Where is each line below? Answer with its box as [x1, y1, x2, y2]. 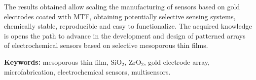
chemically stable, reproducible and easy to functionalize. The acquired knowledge [4, 21, 252, 31]
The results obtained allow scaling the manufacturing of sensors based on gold [4, 1, 240, 11]
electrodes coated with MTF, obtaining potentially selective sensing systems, [4, 11, 236, 21]
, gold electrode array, [144, 56, 210, 67]
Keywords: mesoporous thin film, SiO [4, 56, 122, 67]
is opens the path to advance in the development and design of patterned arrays [4, 30, 246, 40]
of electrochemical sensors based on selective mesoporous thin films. [4, 40, 208, 50]
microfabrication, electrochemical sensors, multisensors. [4, 66, 171, 77]
